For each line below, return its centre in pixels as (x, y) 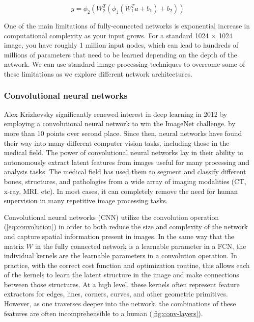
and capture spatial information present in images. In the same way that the (119, 236)
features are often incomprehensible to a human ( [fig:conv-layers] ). (103, 313)
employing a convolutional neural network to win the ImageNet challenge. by (120, 123)
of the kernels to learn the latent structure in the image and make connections (122, 275)
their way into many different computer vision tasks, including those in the (117, 143)
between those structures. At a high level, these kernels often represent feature (122, 284)
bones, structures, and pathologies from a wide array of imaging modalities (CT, (125, 181)
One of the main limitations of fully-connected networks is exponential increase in (127, 26)
